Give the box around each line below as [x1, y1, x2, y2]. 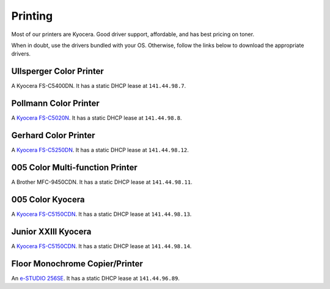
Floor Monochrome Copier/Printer [11, 258, 144, 269]
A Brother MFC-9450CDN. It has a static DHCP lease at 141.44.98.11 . [11, 178, 193, 186]
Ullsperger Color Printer [11, 66, 104, 76]
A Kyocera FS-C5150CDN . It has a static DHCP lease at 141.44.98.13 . [11, 210, 192, 218]
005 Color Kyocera [11, 194, 85, 205]
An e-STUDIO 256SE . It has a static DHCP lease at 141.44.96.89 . [11, 274, 180, 282]
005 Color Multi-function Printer [11, 162, 137, 172]
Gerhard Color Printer [11, 130, 95, 141]
